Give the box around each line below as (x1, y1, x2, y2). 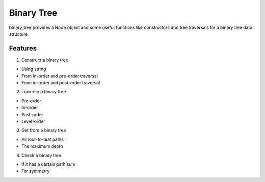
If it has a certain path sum (21, 161, 76, 167)
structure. (9, 31, 29, 37)
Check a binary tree (21, 152, 61, 158)
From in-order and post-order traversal (21, 80, 100, 86)
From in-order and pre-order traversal (21, 73, 98, 78)
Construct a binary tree (21, 57, 69, 63)
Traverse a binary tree (21, 89, 66, 95)
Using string (21, 66, 46, 72)
